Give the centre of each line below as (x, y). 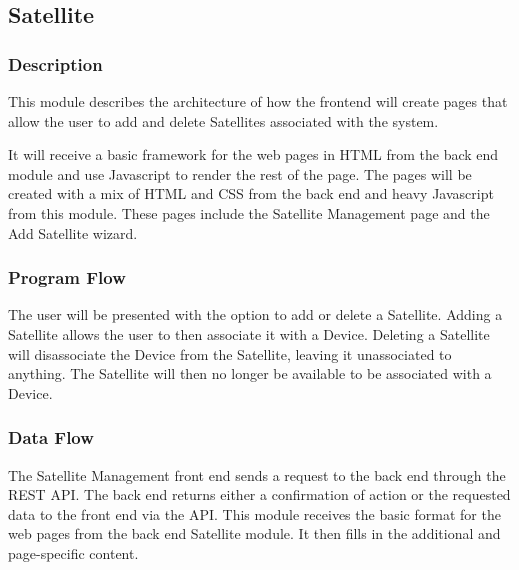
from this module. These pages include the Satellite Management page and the (249, 212)
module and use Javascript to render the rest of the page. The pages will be (240, 173)
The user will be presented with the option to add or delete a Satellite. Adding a (255, 314)
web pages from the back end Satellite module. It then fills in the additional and (254, 533)
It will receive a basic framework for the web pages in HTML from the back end (253, 154)
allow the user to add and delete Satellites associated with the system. (223, 120)
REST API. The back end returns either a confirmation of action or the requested (259, 494)
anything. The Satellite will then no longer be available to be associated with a (250, 373)
